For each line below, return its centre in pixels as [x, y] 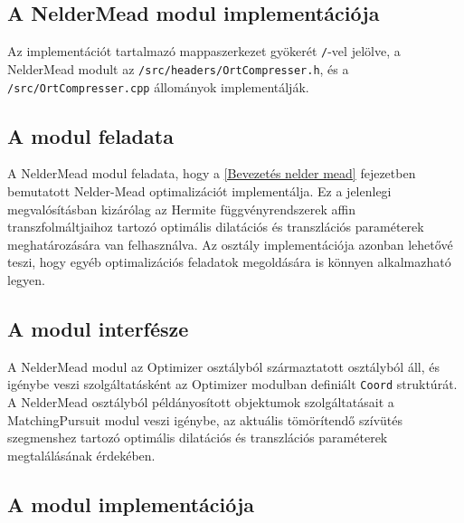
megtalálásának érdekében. [81, 455]
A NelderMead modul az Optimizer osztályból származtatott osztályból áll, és [223, 366]
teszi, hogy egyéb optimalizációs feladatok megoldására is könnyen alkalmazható [229, 262]
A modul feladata [90, 135]
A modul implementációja [131, 504]
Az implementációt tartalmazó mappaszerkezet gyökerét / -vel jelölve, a [204, 51]
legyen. [26, 279]
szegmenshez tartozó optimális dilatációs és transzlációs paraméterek [198, 437]
